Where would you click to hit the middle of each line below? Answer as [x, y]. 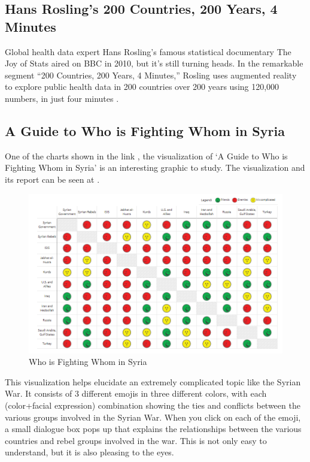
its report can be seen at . [52, 179]
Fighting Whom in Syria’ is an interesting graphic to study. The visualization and [155, 167]
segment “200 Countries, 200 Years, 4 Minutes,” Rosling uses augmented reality [151, 75]
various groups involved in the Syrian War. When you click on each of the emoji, [153, 417]
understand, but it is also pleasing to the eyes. [89, 452]
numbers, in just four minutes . [62, 98]
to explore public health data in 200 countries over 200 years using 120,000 [142, 87]
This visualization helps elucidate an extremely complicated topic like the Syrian [153, 381]
